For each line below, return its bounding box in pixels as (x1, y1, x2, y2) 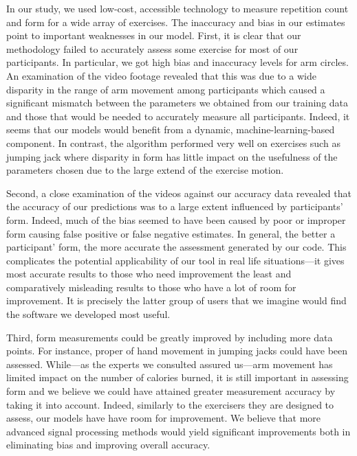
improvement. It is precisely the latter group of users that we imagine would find (6, 293, 347, 308)
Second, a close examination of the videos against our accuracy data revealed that (6, 185, 351, 200)
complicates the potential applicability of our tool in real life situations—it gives (6, 253, 345, 267)
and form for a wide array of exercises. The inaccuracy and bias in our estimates (6, 14, 345, 29)
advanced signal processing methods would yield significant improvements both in (6, 424, 351, 438)
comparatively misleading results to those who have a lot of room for (6, 280, 296, 294)
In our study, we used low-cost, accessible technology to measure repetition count (6, 1, 349, 15)
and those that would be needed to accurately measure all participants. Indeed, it (6, 109, 350, 123)
